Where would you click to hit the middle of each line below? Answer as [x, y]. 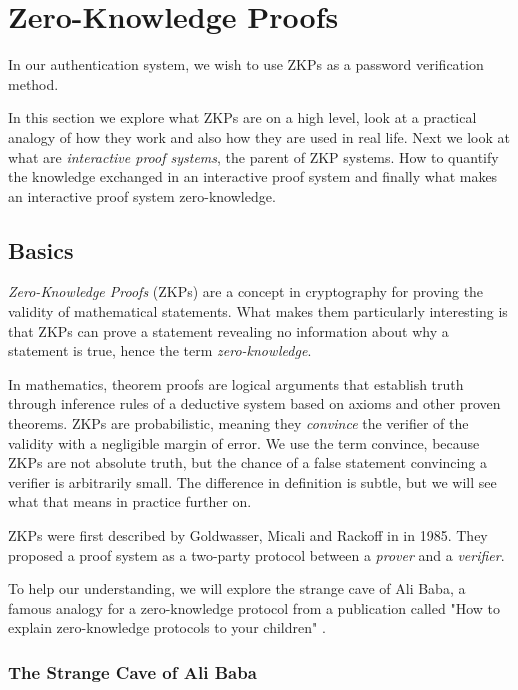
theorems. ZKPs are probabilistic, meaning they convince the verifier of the [238, 423]
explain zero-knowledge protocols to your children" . [167, 627]
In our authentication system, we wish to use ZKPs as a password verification [246, 64]
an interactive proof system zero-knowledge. [142, 195]
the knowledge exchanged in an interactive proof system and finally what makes [253, 176]
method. [33, 83]
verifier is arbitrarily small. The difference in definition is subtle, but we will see [252, 481]
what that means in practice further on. [130, 501]
